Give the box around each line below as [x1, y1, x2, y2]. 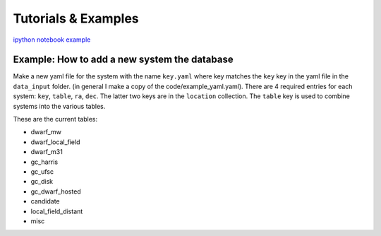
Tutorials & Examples [13, 11, 139, 26]
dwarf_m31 [30, 148, 63, 156]
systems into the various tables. [13, 102, 106, 110]
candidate [30, 197, 60, 206]
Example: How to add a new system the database [13, 54, 234, 66]
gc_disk [30, 177, 54, 186]
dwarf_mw [30, 128, 61, 136]
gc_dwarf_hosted [30, 187, 81, 196]
